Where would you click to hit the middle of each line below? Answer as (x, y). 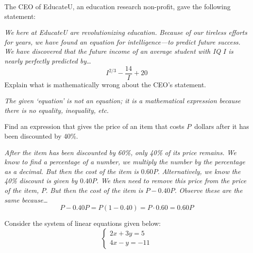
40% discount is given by (41, 181)
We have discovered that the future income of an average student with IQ (113, 51)
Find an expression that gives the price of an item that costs (94, 126)
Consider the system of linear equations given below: (83, 223)
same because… (26, 199)
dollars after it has (222, 126)
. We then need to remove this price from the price (171, 181)
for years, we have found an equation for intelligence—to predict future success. (123, 41)
